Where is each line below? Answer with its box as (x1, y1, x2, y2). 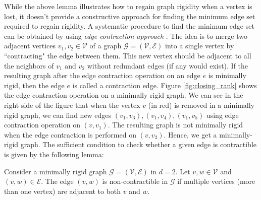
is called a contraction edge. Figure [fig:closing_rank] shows (72, 80, 257, 90)
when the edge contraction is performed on (4, 129, 136, 140)
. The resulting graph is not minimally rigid (108, 119, 243, 130)
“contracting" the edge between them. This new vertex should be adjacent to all (4, 50, 251, 60)
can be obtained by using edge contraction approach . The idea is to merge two (4, 30, 247, 41)
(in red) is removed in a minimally (148, 99, 254, 110)
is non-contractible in (102, 176, 168, 186)
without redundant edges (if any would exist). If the (87, 60, 248, 71)
